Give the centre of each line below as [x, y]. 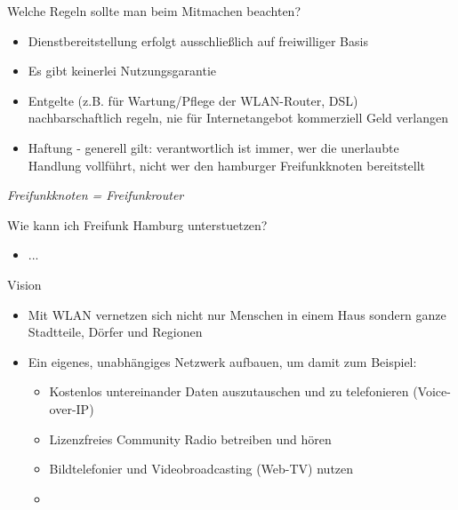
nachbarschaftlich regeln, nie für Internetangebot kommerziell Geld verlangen [238, 118]
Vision [24, 284]
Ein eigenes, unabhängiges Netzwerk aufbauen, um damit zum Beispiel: [222, 361]
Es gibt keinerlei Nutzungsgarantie [122, 71]
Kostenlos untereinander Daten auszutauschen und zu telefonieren [229, 391]
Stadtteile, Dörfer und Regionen [115, 332]
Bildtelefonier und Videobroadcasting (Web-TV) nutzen [201, 469]
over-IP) [72, 408]
